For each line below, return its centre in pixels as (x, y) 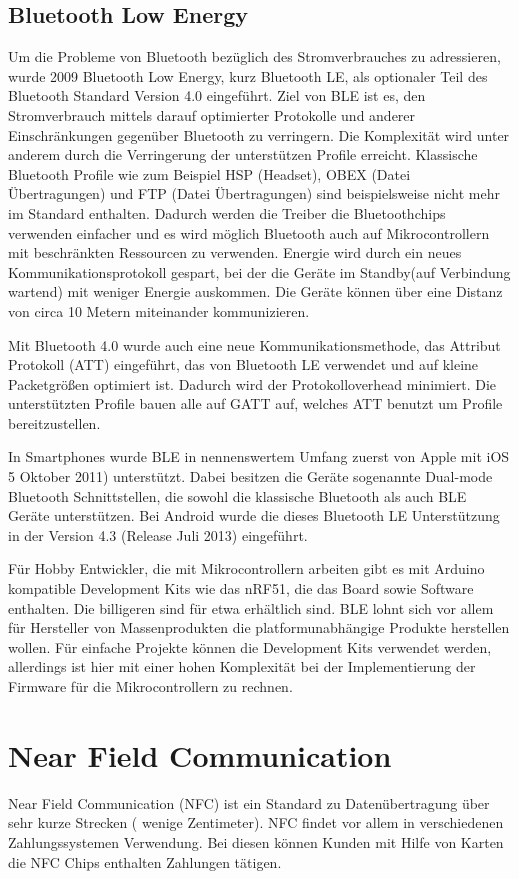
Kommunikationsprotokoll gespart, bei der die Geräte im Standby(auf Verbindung (259, 271)
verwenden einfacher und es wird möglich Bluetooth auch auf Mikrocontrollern (249, 232)
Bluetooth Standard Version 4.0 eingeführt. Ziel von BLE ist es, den (217, 95)
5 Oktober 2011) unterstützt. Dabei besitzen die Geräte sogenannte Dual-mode (250, 476)
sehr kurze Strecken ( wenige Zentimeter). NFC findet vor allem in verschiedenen (256, 822)
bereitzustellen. (54, 422)
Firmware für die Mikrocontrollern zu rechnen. (150, 686)
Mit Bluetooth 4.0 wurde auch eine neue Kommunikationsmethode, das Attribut (254, 344)
